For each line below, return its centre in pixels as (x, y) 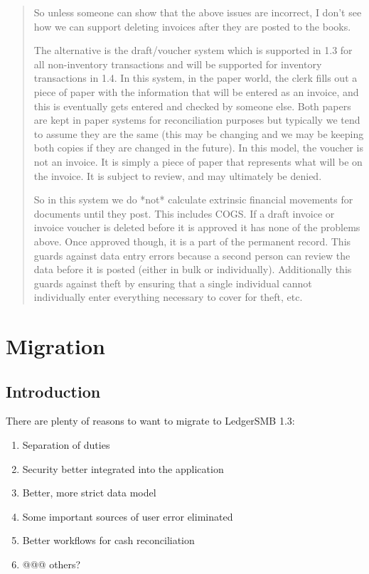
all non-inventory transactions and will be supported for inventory (178, 64)
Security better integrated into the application (123, 468)
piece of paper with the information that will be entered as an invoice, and (196, 91)
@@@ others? (52, 564)
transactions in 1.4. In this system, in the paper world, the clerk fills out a (196, 78)
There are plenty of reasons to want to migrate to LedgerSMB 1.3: (150, 421)
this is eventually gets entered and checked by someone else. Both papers (192, 106)
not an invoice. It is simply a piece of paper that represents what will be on (198, 161)
